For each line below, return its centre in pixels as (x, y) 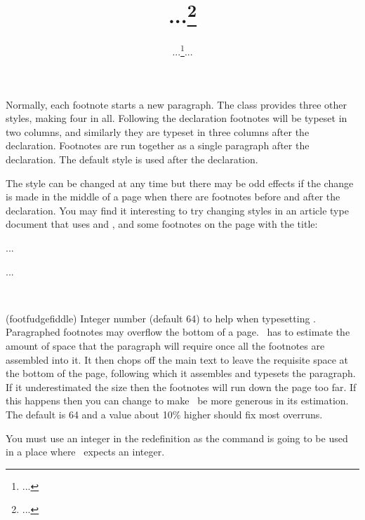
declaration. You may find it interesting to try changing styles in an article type (177, 210)
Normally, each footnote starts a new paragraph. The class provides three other (176, 104)
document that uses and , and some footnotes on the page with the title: (162, 224)
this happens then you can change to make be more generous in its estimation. (177, 401)
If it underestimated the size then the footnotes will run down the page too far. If (181, 386)
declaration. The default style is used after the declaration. (132, 159)
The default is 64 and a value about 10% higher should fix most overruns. (164, 414)
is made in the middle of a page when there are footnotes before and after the (173, 197)
